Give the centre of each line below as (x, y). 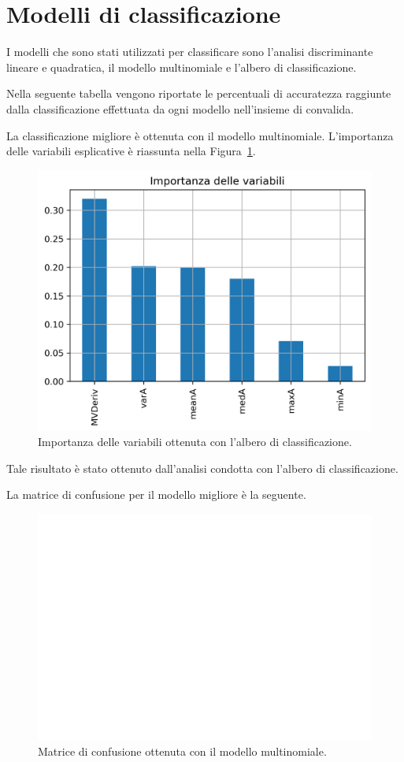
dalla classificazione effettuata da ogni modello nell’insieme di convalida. (180, 108)
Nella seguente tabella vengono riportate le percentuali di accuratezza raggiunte (199, 93)
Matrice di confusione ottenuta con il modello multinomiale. (182, 751)
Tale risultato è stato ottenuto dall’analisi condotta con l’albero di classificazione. (202, 468)
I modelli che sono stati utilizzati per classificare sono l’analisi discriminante (190, 52)
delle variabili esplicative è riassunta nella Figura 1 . (131, 151)
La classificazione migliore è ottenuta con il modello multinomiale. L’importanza (200, 135)
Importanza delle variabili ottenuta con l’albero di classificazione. (195, 442)
